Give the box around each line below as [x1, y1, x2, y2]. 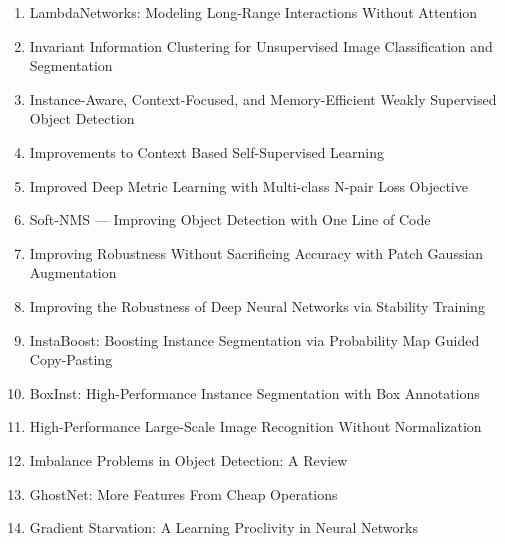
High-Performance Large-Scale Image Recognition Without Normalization [29, 416, 482, 437]
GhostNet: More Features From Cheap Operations [29, 483, 338, 504]
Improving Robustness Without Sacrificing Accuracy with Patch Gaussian [29, 242, 484, 263]
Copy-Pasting [29, 349, 113, 370]
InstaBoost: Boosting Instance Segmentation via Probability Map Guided [29, 329, 480, 350]
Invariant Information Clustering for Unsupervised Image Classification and [29, 35, 493, 56]
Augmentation [29, 262, 117, 283]
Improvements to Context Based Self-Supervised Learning [29, 141, 385, 162]
